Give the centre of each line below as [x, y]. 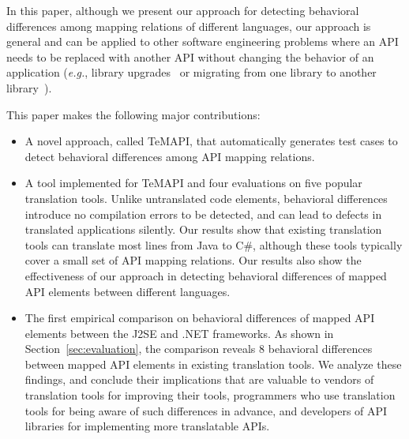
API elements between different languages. [128, 291]
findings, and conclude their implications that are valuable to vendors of [199, 379]
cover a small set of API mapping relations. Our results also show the [193, 260]
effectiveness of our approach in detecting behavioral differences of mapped [206, 275]
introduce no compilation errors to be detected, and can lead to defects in [203, 214]
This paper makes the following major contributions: [133, 114]
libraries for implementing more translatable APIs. [147, 426]
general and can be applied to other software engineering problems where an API [203, 41]
